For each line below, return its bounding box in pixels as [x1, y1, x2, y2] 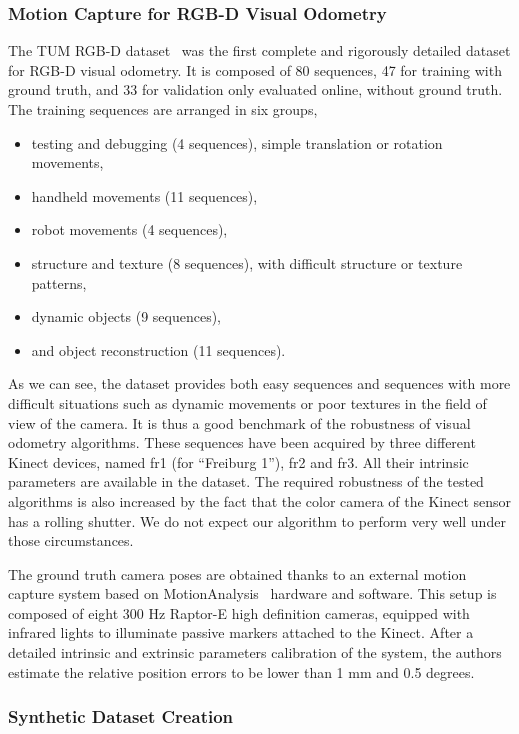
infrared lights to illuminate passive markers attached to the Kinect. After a [8, 622, 474, 643]
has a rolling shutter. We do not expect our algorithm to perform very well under [8, 510, 506, 531]
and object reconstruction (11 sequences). [31, 339, 286, 360]
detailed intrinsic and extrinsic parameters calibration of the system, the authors [8, 642, 502, 663]
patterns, [31, 272, 87, 293]
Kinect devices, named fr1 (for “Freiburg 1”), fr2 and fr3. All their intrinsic [8, 451, 469, 472]
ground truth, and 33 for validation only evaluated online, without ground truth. [8, 79, 503, 100]
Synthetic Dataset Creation [8, 704, 234, 729]
